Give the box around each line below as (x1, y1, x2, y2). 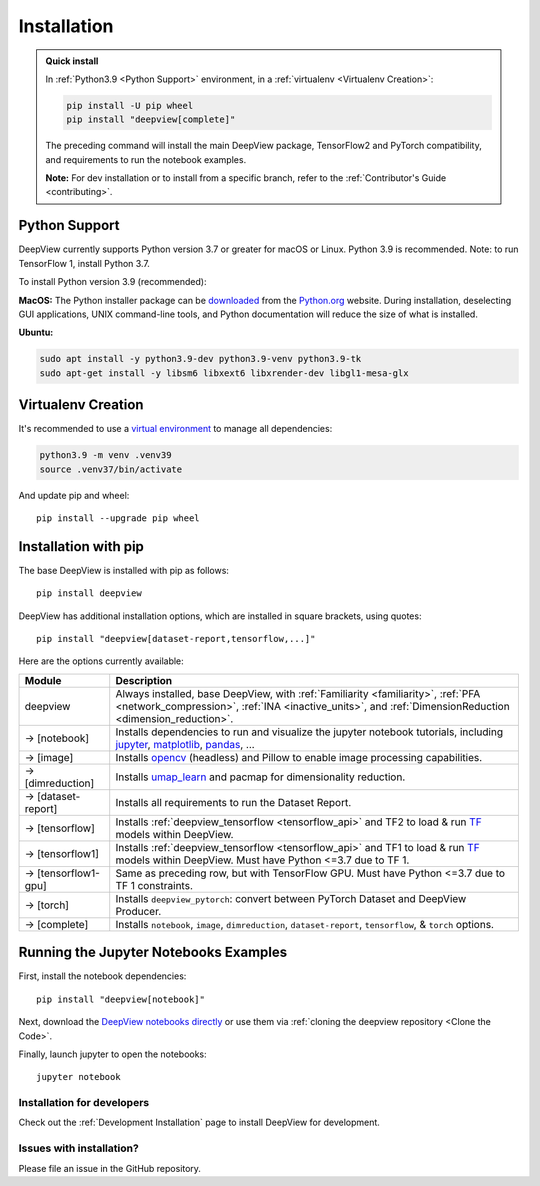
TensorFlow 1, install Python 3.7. (18, 257, 150, 269)
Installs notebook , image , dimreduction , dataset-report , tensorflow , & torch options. (115, 917, 495, 931)
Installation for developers (18, 1096, 150, 1110)
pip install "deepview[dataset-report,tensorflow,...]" (36, 633, 316, 645)
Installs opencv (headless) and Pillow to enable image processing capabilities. (115, 750, 483, 764)
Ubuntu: (18, 326, 54, 339)
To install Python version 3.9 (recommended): (18, 276, 207, 288)
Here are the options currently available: (18, 655, 184, 667)
